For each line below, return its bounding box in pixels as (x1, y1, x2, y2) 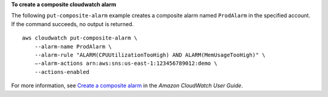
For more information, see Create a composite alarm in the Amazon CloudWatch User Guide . (11, 82, 243, 89)
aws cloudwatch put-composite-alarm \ (22, 35, 138, 42)
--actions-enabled (34, 69, 90, 75)
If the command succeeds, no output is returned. (11, 20, 134, 27)
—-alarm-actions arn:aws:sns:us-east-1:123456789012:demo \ (34, 60, 218, 67)
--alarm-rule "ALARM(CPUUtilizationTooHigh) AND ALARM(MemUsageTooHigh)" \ (34, 52, 265, 58)
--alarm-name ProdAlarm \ (34, 43, 112, 50)
